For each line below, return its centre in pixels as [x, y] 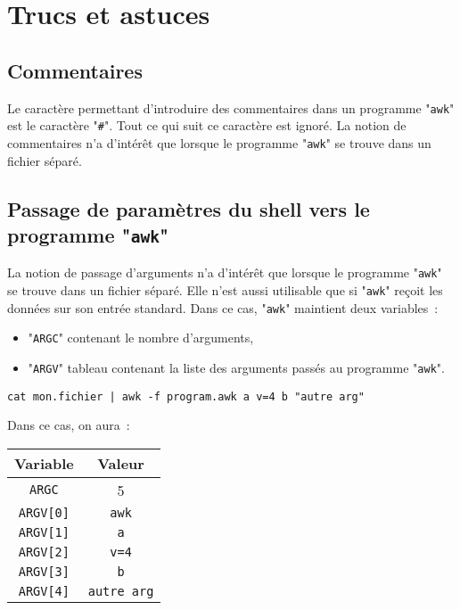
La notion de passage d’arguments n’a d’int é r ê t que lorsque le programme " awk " [225, 272]
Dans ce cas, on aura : [69, 425]
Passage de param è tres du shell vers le [189, 208]
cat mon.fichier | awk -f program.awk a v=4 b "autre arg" [186, 396]
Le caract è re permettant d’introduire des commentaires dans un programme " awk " [231, 107]
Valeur [121, 463]
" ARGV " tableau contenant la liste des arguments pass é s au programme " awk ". [236, 367]
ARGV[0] [44, 512]
